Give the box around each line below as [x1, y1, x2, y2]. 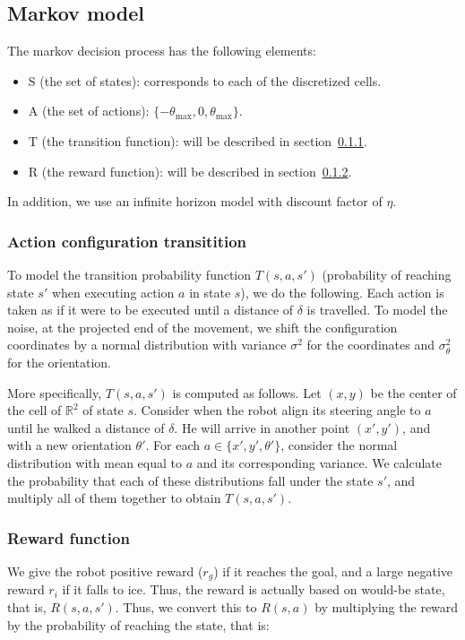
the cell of [7, 401, 62, 419]
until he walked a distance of [7, 418, 165, 437]
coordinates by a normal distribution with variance [7, 335, 287, 354]
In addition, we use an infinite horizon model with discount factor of [7, 192, 383, 211]
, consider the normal [280, 436, 398, 454]
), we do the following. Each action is [240, 282, 444, 301]
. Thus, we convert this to [115, 597, 257, 616]
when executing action [51, 282, 175, 301]
